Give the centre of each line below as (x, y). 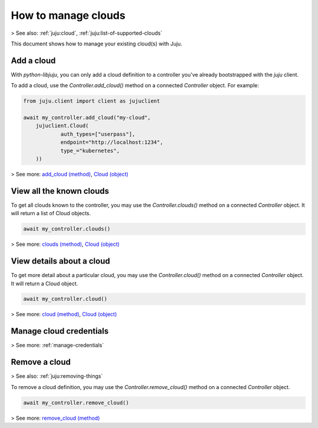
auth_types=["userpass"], (98, 134)
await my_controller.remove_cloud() (76, 403)
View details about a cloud (60, 261)
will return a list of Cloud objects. (51, 213)
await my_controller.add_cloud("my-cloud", (87, 118)
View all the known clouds (60, 191)
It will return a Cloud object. (44, 284)
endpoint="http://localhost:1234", (112, 142)
